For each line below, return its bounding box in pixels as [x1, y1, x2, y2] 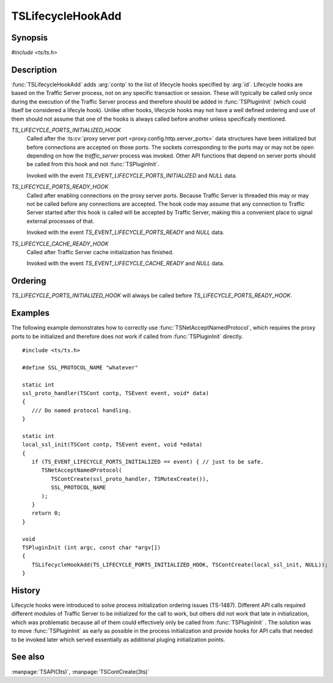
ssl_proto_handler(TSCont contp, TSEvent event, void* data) [22, 390, 209, 396]
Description [11, 64, 57, 75]
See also [11, 652, 45, 662]
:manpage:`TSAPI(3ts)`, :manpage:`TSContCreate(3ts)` [11, 668, 150, 675]
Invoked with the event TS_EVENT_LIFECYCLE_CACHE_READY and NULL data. [26, 260, 225, 267]
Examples [11, 308, 50, 319]
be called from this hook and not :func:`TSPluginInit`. [26, 160, 159, 168]
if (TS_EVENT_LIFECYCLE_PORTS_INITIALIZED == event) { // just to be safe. [31, 458, 264, 466]
